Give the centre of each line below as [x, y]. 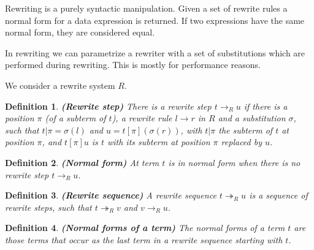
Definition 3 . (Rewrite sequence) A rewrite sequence [111, 195]
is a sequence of [278, 195]
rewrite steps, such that [48, 207]
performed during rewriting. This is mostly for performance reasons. [133, 65]
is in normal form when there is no [234, 162]
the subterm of [246, 130]
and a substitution [252, 118]
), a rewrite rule [142, 118]
